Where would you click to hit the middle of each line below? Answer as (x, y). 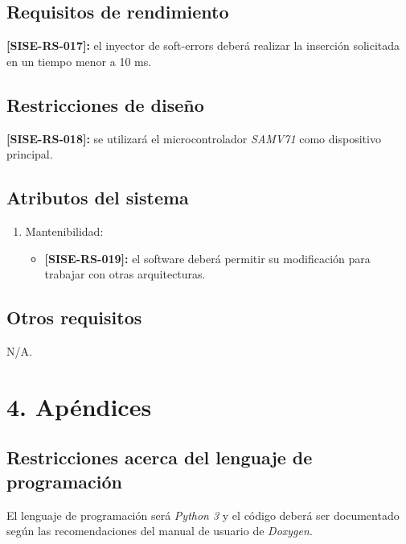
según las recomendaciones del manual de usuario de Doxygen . (160, 531)
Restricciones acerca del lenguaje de (160, 457)
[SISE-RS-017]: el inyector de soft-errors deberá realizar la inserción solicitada (203, 45)
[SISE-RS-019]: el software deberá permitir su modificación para (207, 258)
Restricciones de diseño (105, 104)
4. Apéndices (79, 406)
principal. (30, 154)
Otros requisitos (74, 317)
